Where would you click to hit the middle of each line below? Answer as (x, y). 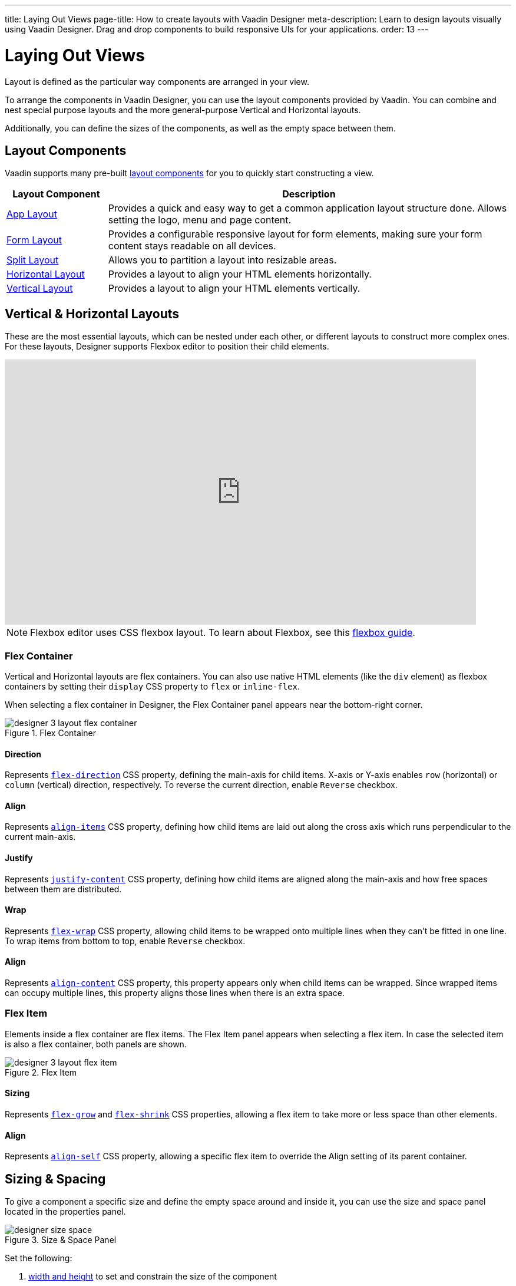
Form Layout (34, 240)
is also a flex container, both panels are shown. (96, 1044)
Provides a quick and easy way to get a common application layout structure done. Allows (307, 208)
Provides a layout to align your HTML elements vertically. (234, 288)
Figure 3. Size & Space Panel (61, 1240)
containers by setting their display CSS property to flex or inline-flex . (152, 686)
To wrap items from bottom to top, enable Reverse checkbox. (125, 941)
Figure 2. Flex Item (41, 1072)
